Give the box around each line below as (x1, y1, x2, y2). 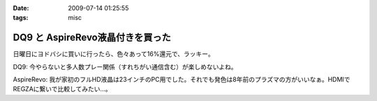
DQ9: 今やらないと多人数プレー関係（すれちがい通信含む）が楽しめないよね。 (13, 62, 237, 71)
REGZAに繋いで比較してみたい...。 (13, 85, 112, 93)
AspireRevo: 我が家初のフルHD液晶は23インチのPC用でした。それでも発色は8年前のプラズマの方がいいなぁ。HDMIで (13, 75, 350, 84)
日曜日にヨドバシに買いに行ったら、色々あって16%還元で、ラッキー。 (13, 50, 214, 58)
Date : (13, 4, 29, 12)
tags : (13, 14, 29, 22)
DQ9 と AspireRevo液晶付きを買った (13, 32, 171, 44)
